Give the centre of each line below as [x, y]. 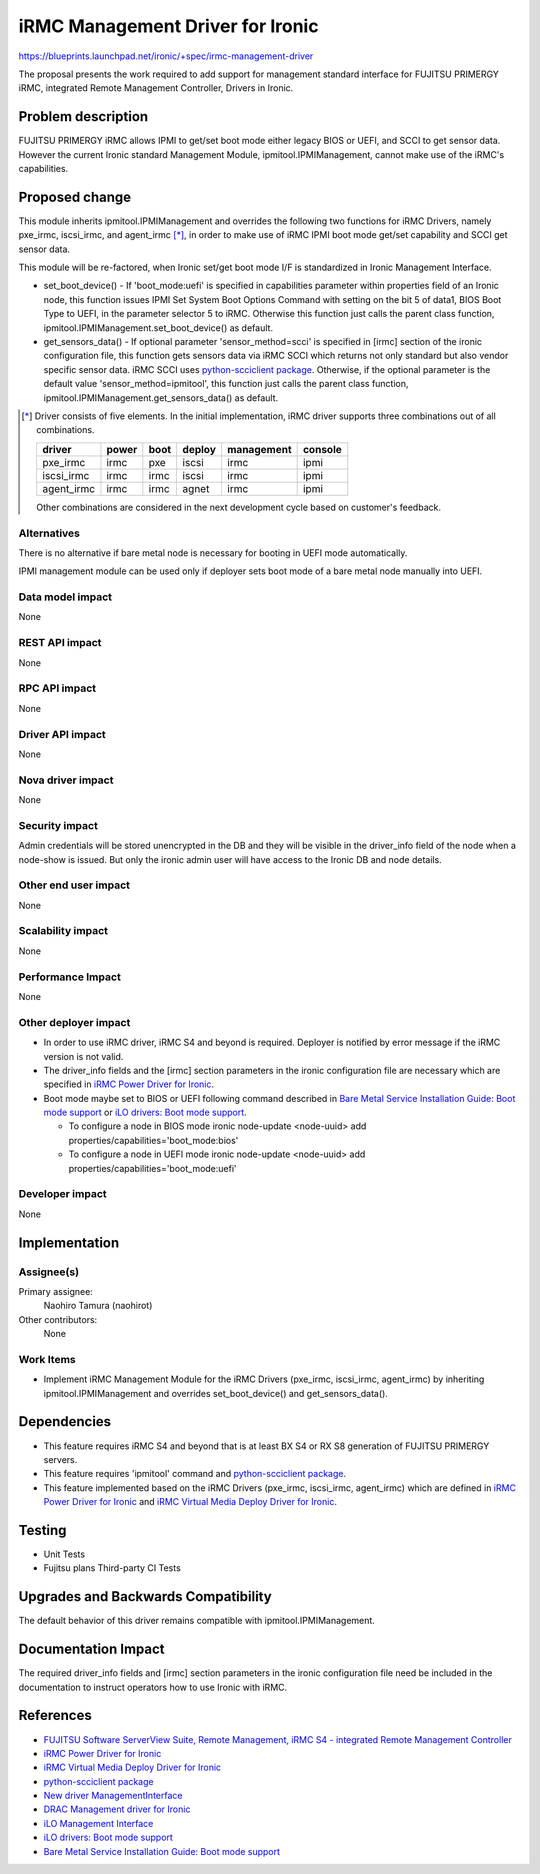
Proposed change [75, 196]
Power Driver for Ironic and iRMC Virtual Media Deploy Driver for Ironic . [190, 1502]
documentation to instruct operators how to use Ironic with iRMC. [153, 1687]
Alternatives [49, 533]
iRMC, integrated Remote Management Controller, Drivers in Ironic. [156, 88]
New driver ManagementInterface [113, 1796]
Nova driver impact [66, 780]
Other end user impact [74, 885]
